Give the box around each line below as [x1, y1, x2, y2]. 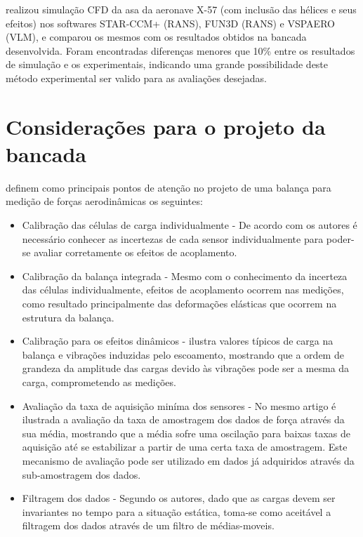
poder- [326, 231, 355, 246]
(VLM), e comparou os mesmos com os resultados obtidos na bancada [6, 29, 307, 44]
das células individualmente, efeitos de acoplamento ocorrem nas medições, [22, 282, 344, 297]
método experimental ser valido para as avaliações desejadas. [6, 70, 267, 85]
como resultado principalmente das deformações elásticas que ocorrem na [22, 296, 337, 311]
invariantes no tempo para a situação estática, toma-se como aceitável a [22, 504, 331, 519]
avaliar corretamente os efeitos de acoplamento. [34, 245, 237, 260]
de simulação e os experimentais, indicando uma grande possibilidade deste [6, 57, 329, 72]
